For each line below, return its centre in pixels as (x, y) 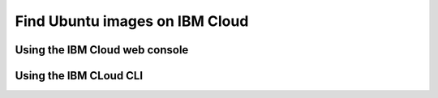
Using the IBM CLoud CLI (79, 76)
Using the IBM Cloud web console (102, 50)
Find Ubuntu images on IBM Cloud (132, 21)
